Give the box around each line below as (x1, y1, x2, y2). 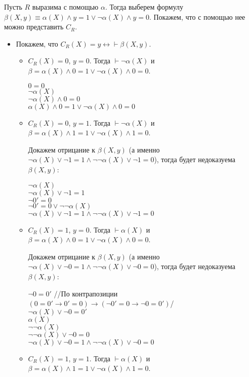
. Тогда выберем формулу (105, 2, 184, 12)
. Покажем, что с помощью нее (149, 11, 245, 22)
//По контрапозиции (54, 288, 118, 298)
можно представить (4, 21, 64, 32)
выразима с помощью (32, 2, 99, 12)
